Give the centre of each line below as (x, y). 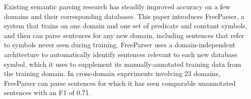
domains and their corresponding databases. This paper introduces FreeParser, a (124, 16)
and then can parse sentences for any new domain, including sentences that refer (124, 35)
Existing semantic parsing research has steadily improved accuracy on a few (117, 6)
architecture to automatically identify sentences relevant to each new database (121, 54)
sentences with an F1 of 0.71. (48, 92)
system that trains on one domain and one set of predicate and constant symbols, (126, 26)
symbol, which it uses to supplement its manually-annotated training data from (123, 64)
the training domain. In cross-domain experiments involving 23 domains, (112, 73)
